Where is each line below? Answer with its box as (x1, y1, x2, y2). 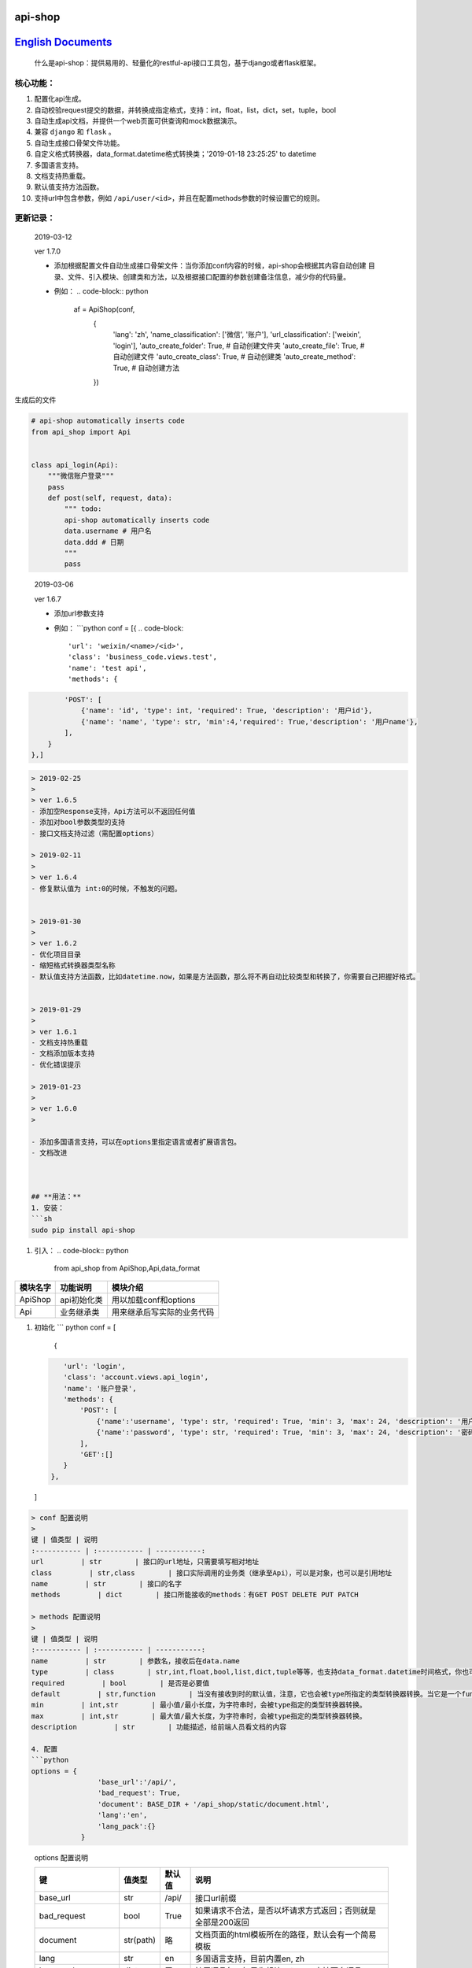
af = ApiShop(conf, (73, 304, 135, 314)
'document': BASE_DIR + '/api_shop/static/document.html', (97, 1800, 330, 1808)
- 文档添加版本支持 (31, 1049, 95, 1058)
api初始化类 (60, 1295, 103, 1306)
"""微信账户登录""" (47, 472, 114, 480)
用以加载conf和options (111, 1295, 196, 1306)
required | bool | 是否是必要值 (31, 1678, 210, 1688)
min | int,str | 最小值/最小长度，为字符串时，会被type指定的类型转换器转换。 (31, 1700, 367, 1710)
